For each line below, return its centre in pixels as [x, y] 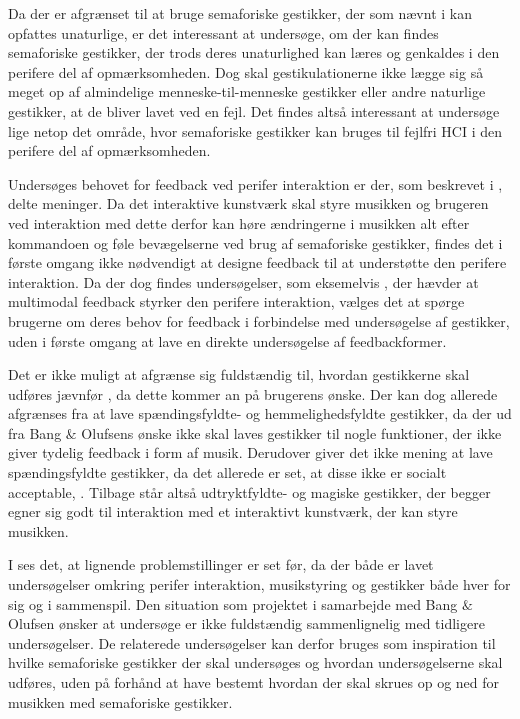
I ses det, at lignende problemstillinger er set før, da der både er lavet [221, 564]
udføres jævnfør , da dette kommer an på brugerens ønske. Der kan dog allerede [253, 393]
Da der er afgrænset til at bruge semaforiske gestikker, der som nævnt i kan [240, 13]
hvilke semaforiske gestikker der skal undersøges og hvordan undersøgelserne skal [255, 662]
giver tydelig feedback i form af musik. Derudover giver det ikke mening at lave [250, 452]
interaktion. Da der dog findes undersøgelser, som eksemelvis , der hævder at [243, 281]
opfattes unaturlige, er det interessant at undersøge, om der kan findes [223, 32]
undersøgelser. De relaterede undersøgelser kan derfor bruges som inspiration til [252, 642]
